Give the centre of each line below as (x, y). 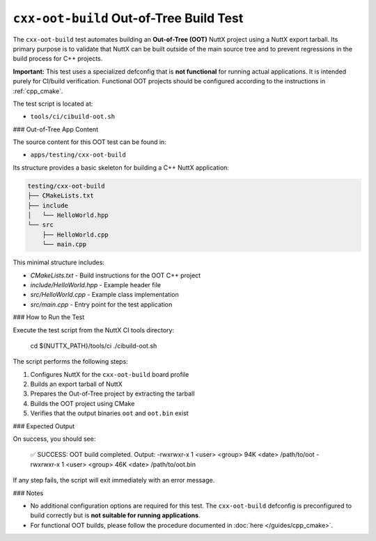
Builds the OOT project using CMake (83, 403)
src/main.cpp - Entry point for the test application (101, 304)
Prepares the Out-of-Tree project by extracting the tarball (112, 394)
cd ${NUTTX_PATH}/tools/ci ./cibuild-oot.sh (94, 346)
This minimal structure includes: (58, 263)
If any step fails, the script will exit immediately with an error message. (114, 481)
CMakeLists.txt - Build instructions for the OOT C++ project (116, 275)
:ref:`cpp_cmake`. (38, 91)
